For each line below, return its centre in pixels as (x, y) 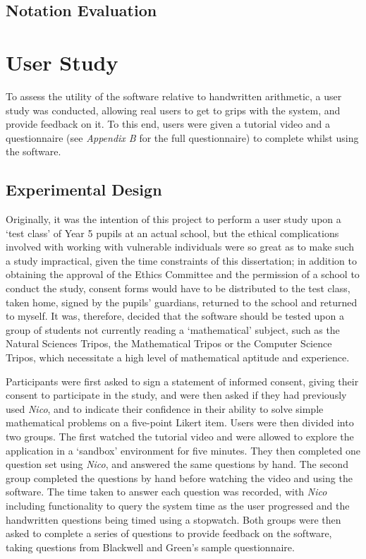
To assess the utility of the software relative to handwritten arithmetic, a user (174, 96)
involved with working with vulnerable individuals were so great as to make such (180, 247)
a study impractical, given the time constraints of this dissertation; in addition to (181, 260)
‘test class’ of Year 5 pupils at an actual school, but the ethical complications (172, 233)
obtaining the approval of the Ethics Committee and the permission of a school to (183, 274)
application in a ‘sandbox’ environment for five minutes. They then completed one (183, 450)
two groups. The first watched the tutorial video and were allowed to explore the (180, 436)
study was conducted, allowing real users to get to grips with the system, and (173, 110)
